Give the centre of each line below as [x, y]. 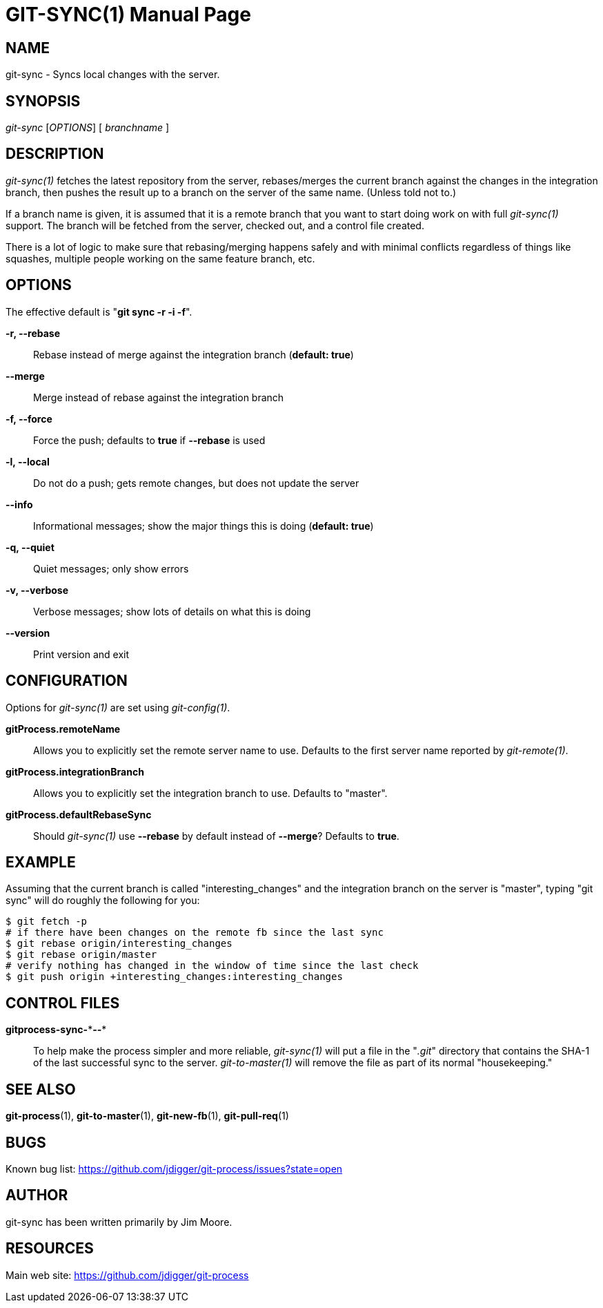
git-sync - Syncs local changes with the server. [113, 75]
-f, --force [29, 419]
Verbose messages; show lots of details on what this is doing [172, 611]
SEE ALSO [41, 1089]
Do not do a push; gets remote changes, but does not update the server [196, 483]
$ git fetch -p [47, 922]
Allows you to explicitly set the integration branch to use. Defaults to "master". [210, 793]
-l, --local [28, 461]
